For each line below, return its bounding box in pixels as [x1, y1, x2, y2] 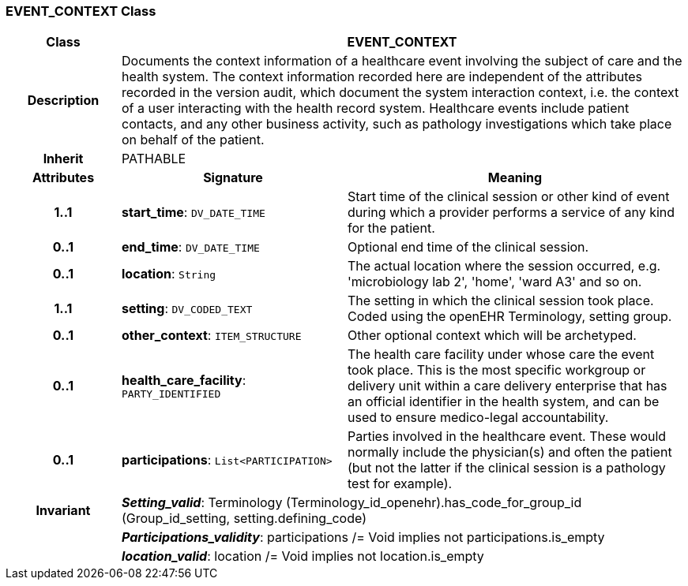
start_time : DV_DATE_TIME [121, 204, 265, 221]
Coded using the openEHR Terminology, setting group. [347, 308, 672, 325]
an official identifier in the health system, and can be [347, 394, 660, 410]
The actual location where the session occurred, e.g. [347, 258, 661, 274]
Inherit [43, 151, 84, 167]
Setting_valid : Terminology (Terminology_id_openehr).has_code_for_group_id [121, 495, 582, 511]
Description [27, 92, 100, 109]
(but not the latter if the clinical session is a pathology [347, 460, 666, 476]
